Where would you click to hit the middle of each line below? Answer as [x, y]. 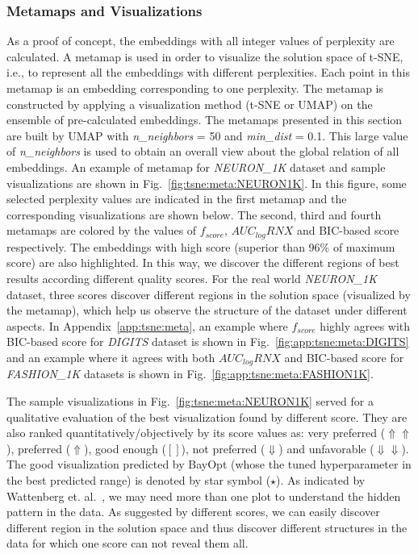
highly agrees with [365, 325]
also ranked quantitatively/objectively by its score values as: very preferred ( [196, 433]
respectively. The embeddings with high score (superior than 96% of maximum [201, 246]
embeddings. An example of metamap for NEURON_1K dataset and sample [196, 167]
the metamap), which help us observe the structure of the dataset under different [207, 310]
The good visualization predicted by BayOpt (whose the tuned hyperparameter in [209, 464]
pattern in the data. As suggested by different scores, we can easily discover [193, 512]
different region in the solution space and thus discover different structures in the [207, 527]
